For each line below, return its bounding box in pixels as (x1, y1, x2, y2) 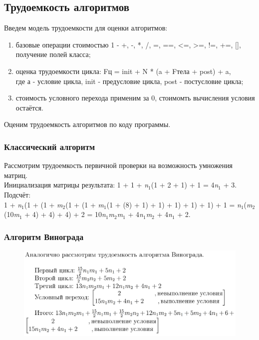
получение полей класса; (15, 49, 91, 59)
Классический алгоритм (4, 140, 95, 152)
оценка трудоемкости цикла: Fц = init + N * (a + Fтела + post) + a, (15, 65, 231, 76)
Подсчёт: (4, 189, 31, 199)
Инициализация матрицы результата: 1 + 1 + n (4, 179, 149, 190)
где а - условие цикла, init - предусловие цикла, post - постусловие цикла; (15, 75, 244, 86)
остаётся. (15, 102, 43, 112)
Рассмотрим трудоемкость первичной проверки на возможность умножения (4, 160, 233, 170)
